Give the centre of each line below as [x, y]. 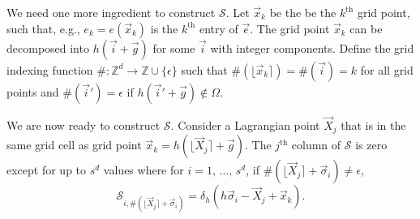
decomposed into [48, 47]
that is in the [373, 125]
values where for [144, 170]
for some [174, 47]
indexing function [50, 69]
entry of [219, 28]
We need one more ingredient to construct [111, 12]
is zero [371, 145]
